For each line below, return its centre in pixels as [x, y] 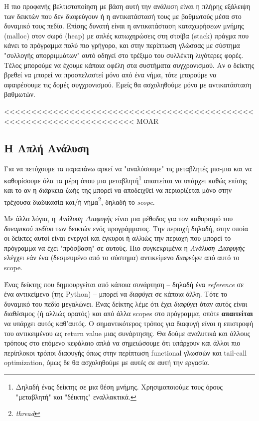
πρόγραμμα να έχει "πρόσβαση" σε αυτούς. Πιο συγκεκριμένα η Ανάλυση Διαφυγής [125, 247]
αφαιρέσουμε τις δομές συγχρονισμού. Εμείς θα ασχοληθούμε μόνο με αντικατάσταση [128, 84]
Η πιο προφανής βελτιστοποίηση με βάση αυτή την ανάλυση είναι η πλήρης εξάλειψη [127, 6]
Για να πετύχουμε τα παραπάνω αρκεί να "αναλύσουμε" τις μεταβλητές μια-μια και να [128, 169]
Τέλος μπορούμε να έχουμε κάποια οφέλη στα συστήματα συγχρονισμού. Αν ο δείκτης [129, 65]
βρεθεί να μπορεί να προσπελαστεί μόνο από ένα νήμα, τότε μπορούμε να [110, 75]
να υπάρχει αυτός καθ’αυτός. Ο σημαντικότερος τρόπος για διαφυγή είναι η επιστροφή [129, 323]
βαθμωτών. [20, 94]
